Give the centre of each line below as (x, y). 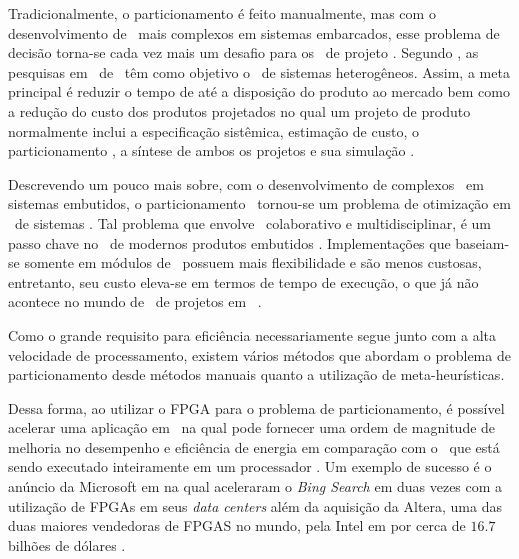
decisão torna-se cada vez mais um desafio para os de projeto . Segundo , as (243, 52)
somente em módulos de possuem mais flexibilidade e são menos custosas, (253, 262)
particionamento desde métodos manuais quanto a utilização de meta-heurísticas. (256, 374)
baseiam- (482, 242)
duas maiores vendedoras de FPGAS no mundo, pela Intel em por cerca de (237, 525)
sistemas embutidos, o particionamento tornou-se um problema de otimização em (259, 203)
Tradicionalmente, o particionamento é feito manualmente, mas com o (222, 13)
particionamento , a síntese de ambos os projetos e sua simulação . (211, 150)
